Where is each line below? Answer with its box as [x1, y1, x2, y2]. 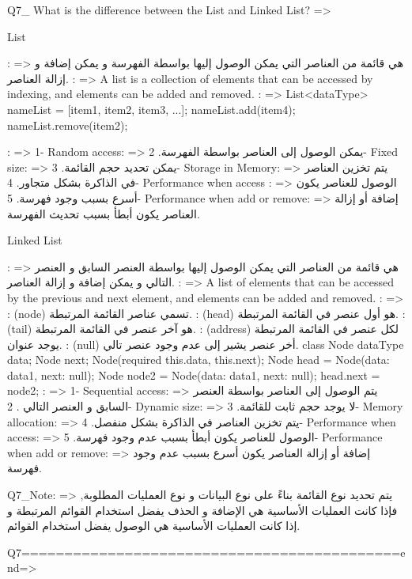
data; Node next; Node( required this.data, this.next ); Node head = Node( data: [7, 351, 390, 368]
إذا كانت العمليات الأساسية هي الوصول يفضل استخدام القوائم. [7, 517, 300, 534]
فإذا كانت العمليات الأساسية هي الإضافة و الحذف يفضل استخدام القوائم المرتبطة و [7, 501, 398, 518]
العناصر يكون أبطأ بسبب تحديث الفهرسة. [7, 205, 200, 221]
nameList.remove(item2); [7, 116, 128, 133]
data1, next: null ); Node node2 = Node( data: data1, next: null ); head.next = [7, 366, 380, 383]
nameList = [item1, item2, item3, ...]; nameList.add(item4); [7, 100, 296, 117]
